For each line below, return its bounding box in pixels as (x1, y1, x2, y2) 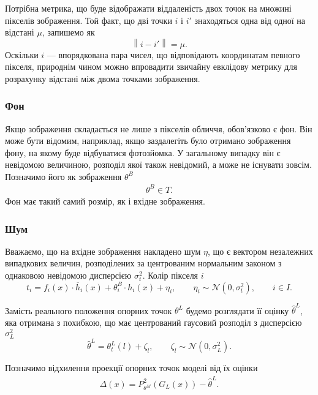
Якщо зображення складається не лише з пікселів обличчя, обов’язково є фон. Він (5, 122, 312, 135)
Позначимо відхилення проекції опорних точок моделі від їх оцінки (5, 361, 258, 374)
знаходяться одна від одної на (194, 13, 306, 26)
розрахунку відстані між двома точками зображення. (5, 72, 200, 85)
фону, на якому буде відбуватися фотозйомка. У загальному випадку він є (5, 146, 281, 159)
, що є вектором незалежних (207, 244, 313, 257)
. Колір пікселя (142, 269, 199, 281)
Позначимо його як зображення (5, 170, 122, 182)
